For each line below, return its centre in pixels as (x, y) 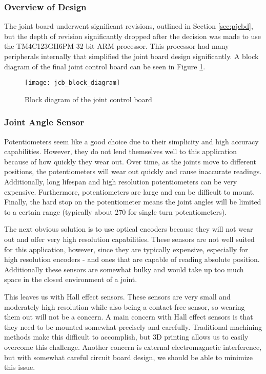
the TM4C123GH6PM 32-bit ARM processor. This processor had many (117, 46)
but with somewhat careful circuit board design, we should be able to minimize (128, 357)
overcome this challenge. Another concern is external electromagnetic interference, (133, 347)
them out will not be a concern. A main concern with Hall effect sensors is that (129, 317)
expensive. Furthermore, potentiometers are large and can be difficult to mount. (130, 191)
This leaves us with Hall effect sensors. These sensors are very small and (117, 296)
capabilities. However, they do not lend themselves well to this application (121, 151)
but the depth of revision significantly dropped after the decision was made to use (133, 36)
